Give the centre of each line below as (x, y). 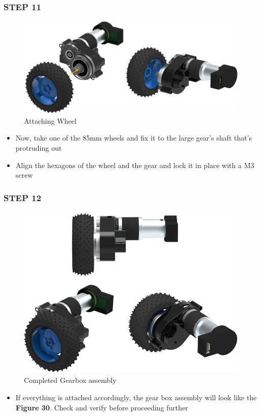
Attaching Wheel (50, 120)
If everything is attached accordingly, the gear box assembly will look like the (136, 397)
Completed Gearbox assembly (70, 380)
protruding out (39, 148)
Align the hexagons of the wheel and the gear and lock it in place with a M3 (135, 165)
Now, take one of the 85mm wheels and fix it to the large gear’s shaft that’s (134, 138)
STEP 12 (22, 197)
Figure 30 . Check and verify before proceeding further (102, 407)
